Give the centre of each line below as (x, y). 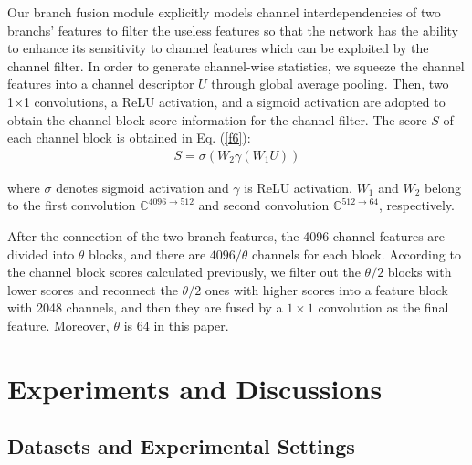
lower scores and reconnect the (93, 289)
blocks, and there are (147, 254)
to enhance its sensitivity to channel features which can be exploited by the (218, 48)
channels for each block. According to (357, 254)
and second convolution (264, 205)
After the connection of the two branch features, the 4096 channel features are (226, 235)
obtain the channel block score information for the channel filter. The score (217, 119)
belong (443, 187)
